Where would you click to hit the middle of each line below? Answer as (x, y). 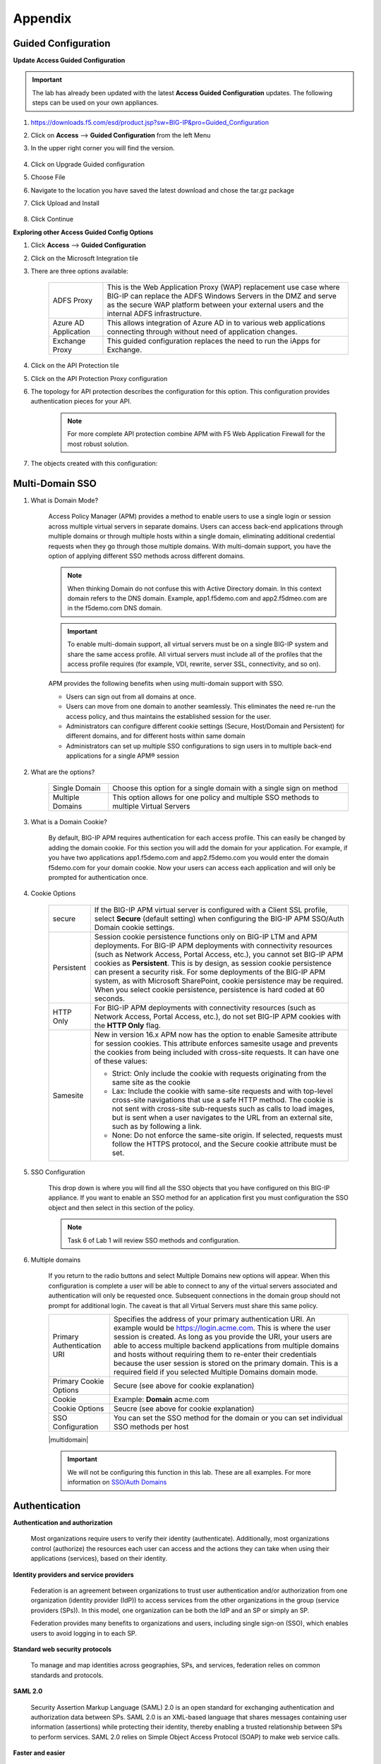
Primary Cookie (78, 1381)
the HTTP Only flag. (128, 1025)
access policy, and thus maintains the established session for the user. (169, 716)
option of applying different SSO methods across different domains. (146, 556)
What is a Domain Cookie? (69, 821)
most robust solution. (98, 444)
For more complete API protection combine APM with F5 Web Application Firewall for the (196, 434)
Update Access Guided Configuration (69, 61)
